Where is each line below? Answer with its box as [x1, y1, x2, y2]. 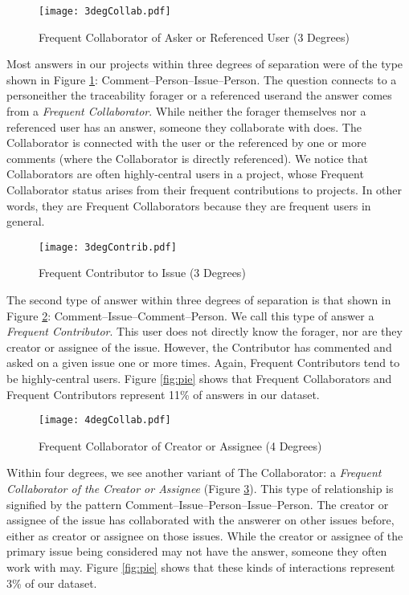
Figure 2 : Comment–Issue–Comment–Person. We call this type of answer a [6, 307, 374, 324]
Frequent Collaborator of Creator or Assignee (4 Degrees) [39, 437, 322, 454]
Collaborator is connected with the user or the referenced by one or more [6, 134, 366, 151]
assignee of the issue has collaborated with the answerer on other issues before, [6, 511, 395, 528]
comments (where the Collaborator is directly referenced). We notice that [6, 149, 368, 166]
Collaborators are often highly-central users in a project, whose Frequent [6, 165, 364, 182]
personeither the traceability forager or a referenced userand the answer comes [6, 87, 392, 104]
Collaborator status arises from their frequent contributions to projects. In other [6, 181, 403, 198]
